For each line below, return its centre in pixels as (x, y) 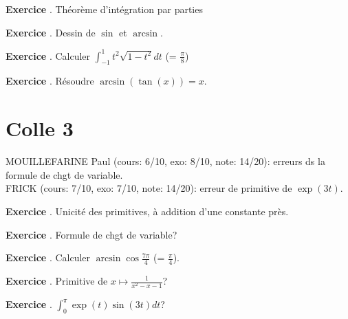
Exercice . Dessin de (51, 32)
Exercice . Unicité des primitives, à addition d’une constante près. (147, 211)
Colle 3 (40, 128)
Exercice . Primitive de (57, 280)
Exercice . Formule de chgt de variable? (91, 234)
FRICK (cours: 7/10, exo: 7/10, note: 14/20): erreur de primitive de (149, 188)
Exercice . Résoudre (50, 81)
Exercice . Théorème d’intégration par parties (104, 9)
